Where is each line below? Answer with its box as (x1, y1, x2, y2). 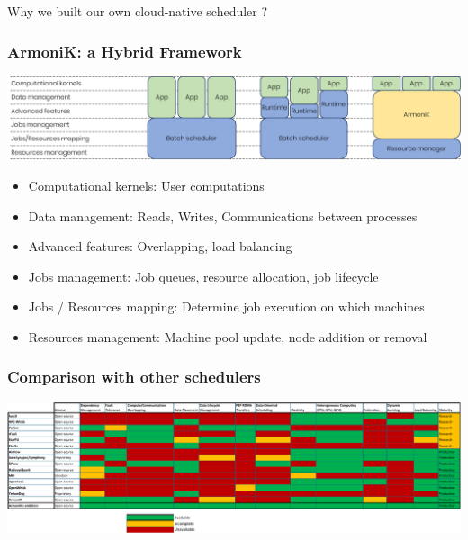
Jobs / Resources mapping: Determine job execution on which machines (28, 297, 425, 316)
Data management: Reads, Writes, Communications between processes (28, 206, 418, 225)
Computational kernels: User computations (28, 175, 265, 194)
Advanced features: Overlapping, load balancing (28, 237, 292, 256)
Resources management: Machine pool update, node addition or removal (28, 327, 427, 346)
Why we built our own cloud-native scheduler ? (7, 2, 268, 20)
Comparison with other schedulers (7, 365, 261, 388)
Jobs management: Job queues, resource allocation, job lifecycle (28, 266, 379, 285)
